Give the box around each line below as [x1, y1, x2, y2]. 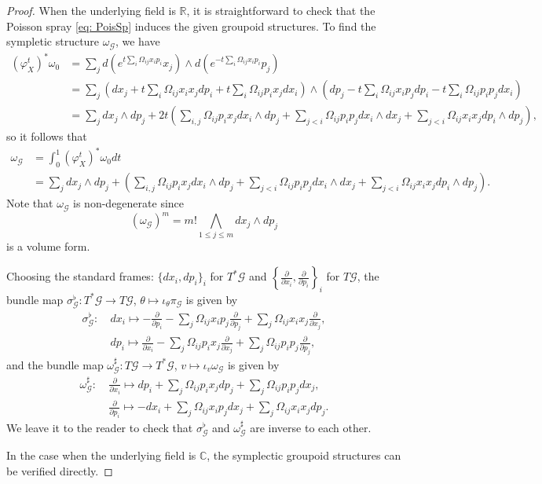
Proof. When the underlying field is [6, 2, 176, 18]
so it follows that [6, 128, 87, 145]
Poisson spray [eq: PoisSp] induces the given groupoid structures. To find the [6, 17, 376, 34]
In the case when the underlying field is [6, 446, 196, 463]
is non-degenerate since [73, 195, 185, 211]
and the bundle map [6, 356, 104, 372]
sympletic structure [6, 33, 100, 49]
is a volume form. [6, 238, 90, 255]
